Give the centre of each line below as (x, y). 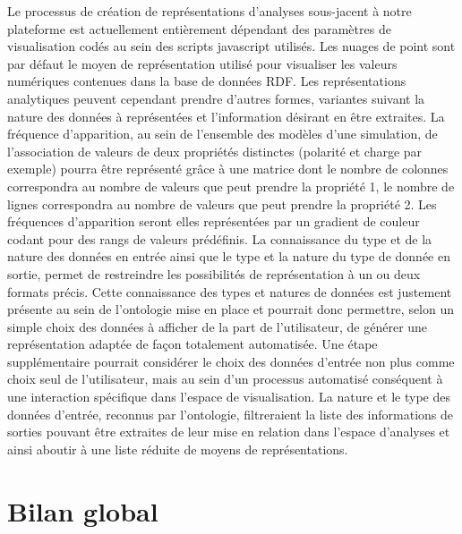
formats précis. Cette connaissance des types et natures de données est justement (230, 291)
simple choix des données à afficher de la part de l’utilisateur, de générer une (218, 326)
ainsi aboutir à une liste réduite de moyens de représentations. (178, 449)
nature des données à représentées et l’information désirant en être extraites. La (226, 116)
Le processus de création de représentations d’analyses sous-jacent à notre (210, 11)
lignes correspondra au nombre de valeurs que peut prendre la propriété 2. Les (222, 203)
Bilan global (83, 510)
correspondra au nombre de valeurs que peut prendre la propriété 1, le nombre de (231, 186)
